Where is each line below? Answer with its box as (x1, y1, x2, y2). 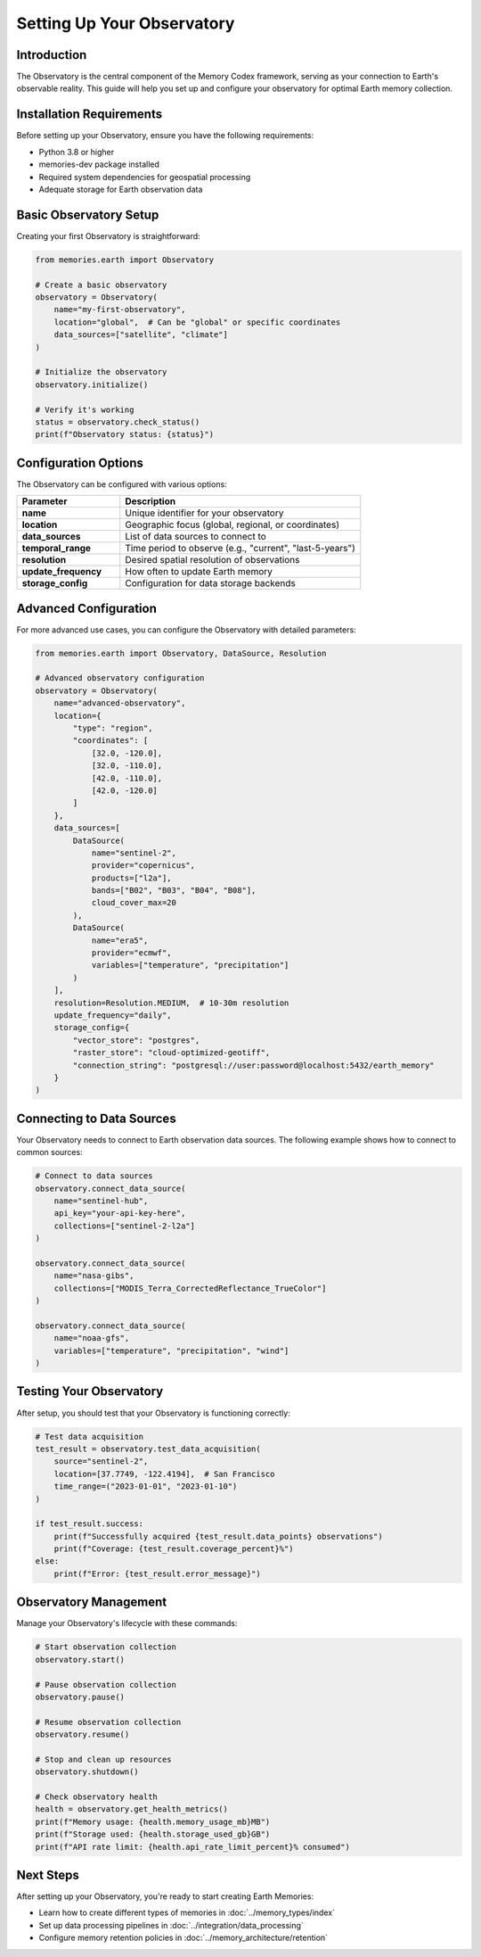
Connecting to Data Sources (16, 1111, 177, 1126)
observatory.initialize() (35, 379, 149, 390)
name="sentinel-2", (91, 847, 177, 858)
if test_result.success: (35, 1519, 144, 1529)
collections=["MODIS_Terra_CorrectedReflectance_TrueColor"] (53, 1283, 327, 1293)
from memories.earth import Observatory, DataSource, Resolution (35, 648, 327, 658)
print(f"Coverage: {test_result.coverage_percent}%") (53, 1544, 294, 1554)
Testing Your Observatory (16, 1383, 164, 1400)
